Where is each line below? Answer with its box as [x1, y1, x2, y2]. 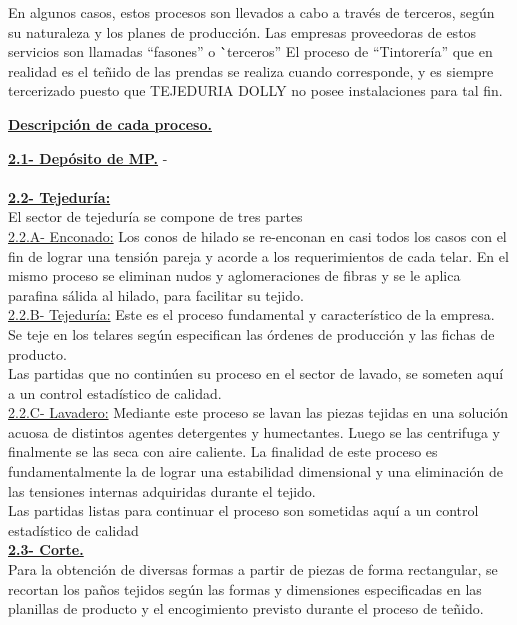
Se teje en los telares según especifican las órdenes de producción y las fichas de [8, 323, 495, 344]
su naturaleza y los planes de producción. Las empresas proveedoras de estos [8, 21, 477, 42]
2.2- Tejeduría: [8, 186, 111, 207]
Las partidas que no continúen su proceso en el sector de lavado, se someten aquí [8, 363, 504, 384]
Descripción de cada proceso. [8, 113, 212, 134]
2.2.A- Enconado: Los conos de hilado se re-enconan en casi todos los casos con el [8, 225, 507, 246]
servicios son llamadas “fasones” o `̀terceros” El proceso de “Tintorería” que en [8, 41, 493, 62]
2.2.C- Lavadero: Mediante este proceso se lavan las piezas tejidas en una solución [8, 402, 509, 423]
